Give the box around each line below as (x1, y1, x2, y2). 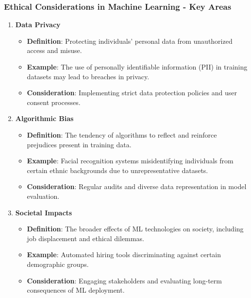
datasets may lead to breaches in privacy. (27, 71, 150, 81)
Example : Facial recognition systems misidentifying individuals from (27, 156, 234, 166)
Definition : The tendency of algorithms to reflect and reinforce (27, 129, 217, 140)
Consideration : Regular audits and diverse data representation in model (27, 181, 247, 192)
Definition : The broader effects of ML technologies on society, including (27, 224, 244, 234)
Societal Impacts (15, 207, 72, 217)
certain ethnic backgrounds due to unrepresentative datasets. (27, 165, 208, 175)
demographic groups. (27, 259, 89, 269)
